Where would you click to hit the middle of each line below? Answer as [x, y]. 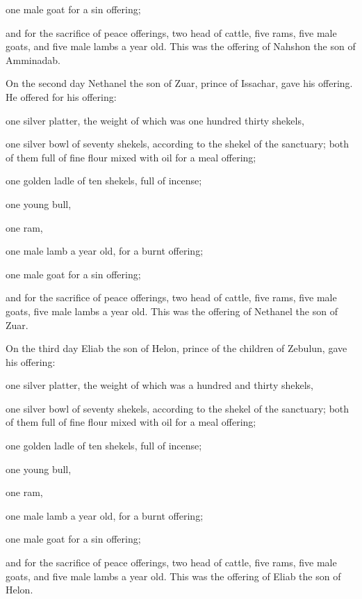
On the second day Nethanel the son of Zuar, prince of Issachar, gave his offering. [179, 83]
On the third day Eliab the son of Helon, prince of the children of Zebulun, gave [176, 348]
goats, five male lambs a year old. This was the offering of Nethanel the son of [172, 311]
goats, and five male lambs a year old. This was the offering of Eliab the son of [173, 576]
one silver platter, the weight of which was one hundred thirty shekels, [155, 120]
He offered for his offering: [61, 96]
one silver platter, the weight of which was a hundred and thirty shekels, [160, 385]
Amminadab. [33, 59]
